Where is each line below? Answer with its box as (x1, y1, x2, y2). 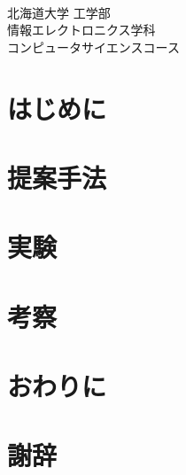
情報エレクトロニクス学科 (7, 20, 156, 39)
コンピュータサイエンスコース (7, 37, 180, 56)
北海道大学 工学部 (7, 3, 111, 21)
